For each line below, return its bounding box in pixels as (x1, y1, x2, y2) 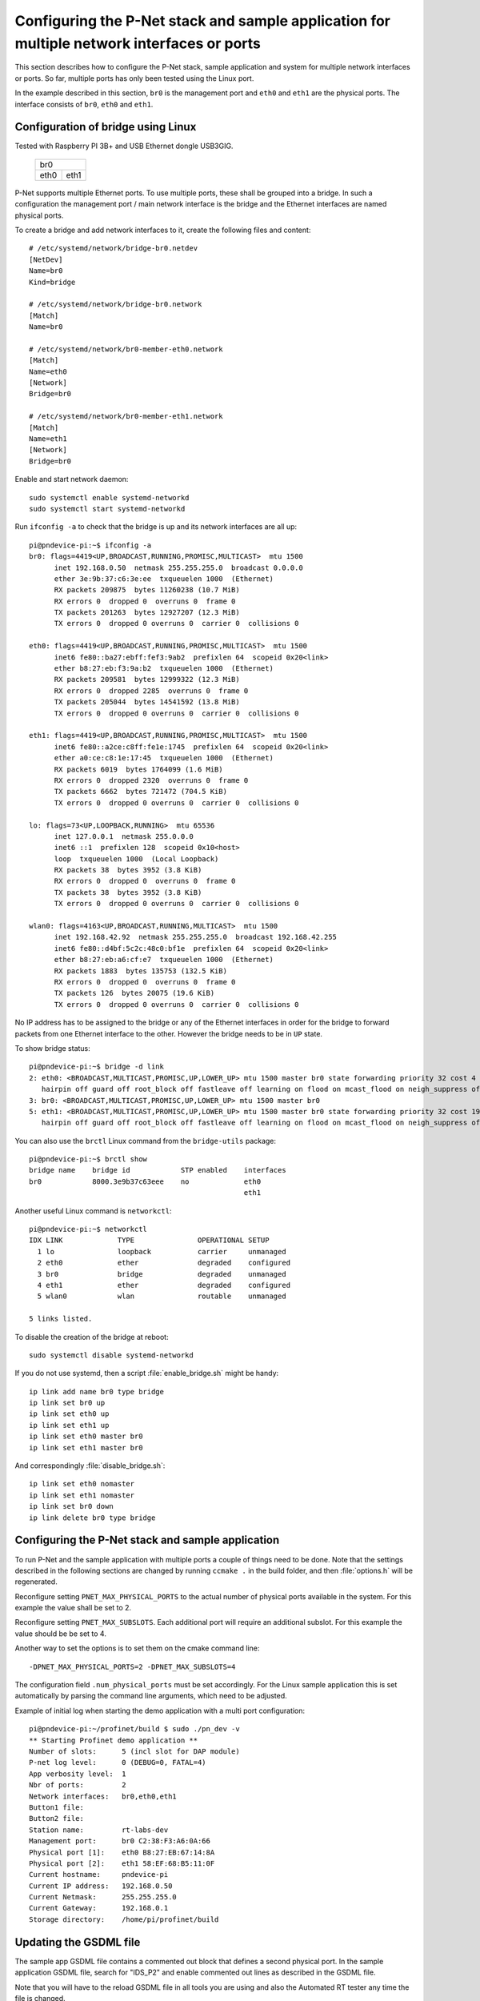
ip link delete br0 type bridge (29, 1513, 156, 1522)
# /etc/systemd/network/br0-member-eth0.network (29, 344, 223, 354)
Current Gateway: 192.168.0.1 (29, 1903, 169, 1913)
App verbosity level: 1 (29, 1769, 126, 1778)
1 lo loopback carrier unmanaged (37, 1247, 287, 1256)
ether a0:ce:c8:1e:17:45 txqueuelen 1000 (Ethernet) (54, 753, 274, 763)
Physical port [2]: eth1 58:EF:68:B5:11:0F (29, 1859, 215, 1868)
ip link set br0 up (29, 1398, 106, 1408)
